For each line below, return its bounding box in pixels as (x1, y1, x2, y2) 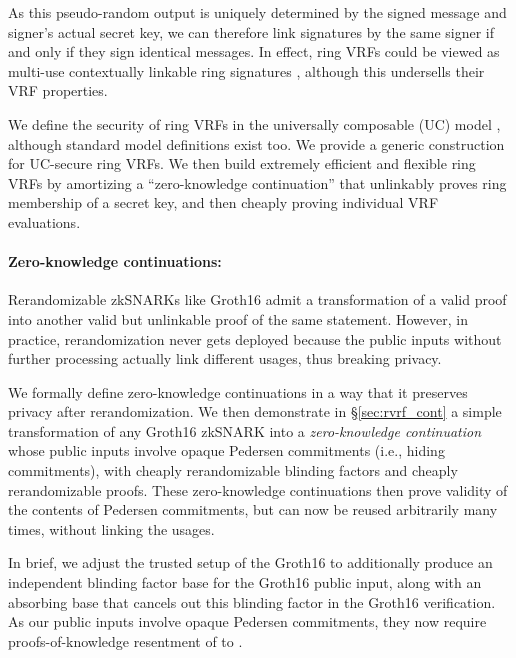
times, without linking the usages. (8, 518, 215, 539)
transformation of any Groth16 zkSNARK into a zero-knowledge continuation (8, 420, 482, 441)
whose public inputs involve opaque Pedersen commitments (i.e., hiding (8, 440, 445, 461)
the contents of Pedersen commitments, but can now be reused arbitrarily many (8, 499, 498, 520)
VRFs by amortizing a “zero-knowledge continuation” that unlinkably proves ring (8, 172, 507, 193)
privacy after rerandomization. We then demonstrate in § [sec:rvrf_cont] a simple (8, 401, 502, 422)
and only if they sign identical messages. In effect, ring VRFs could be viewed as (8, 41, 500, 62)
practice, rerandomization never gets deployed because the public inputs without (8, 328, 502, 349)
